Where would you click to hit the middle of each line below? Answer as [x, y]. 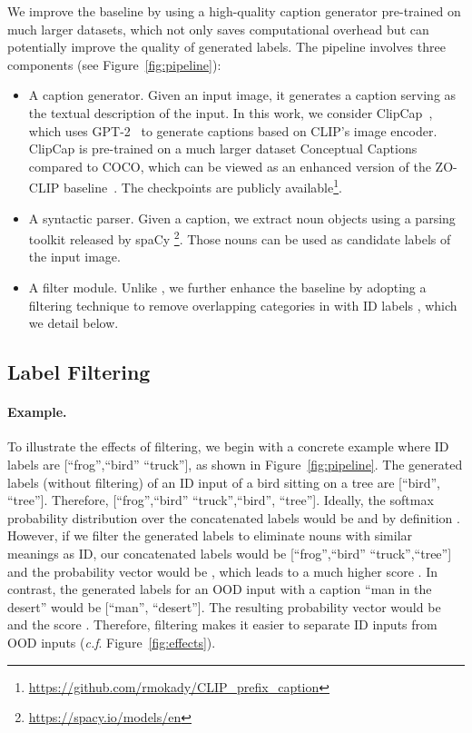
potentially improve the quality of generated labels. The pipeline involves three [226, 47]
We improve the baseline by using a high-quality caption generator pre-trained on [234, 11]
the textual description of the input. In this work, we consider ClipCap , [231, 112]
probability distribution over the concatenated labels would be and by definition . [234, 517]
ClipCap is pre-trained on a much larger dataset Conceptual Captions [223, 149]
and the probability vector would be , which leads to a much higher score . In [222, 571]
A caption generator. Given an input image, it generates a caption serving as [242, 95]
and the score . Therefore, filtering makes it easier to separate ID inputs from [222, 624]
